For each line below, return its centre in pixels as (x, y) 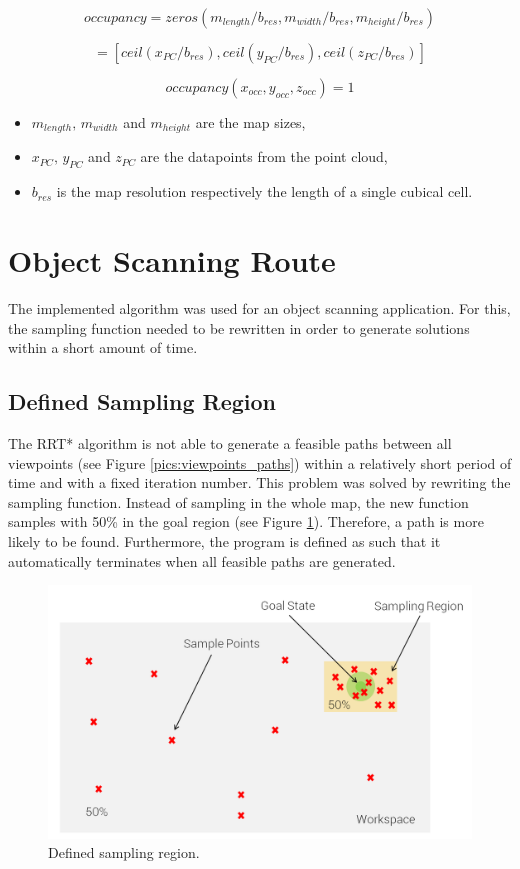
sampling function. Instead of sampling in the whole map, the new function (238, 501)
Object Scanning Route (172, 260)
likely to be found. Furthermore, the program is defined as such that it (224, 540)
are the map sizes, (250, 122)
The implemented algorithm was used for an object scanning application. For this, (259, 307)
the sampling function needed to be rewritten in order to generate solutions (239, 327)
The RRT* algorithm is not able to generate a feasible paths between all (230, 442)
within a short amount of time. (103, 347)
